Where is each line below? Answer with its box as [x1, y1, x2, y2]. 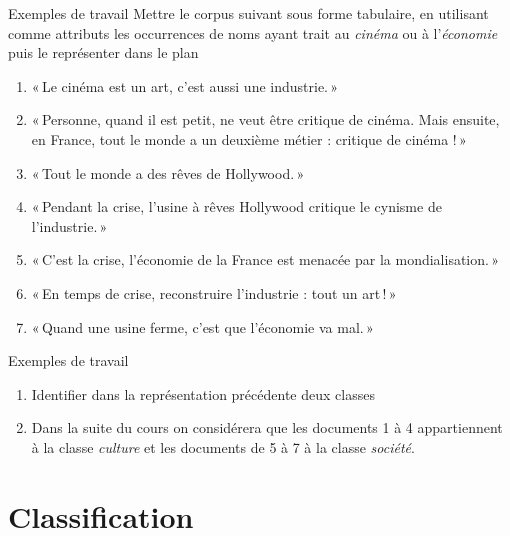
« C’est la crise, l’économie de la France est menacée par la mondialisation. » [31, 249, 500, 270]
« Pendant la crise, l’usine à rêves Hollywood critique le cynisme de [31, 196, 442, 217]
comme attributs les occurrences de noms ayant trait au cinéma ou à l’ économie [8, 22, 498, 43]
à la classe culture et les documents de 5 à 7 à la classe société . [31, 436, 415, 457]
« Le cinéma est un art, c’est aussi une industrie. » [31, 75, 339, 96]
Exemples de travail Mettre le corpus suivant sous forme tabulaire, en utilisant [8, 3, 489, 23]
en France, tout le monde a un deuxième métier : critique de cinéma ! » [31, 128, 467, 149]
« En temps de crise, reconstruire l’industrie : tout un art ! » [31, 282, 397, 303]
